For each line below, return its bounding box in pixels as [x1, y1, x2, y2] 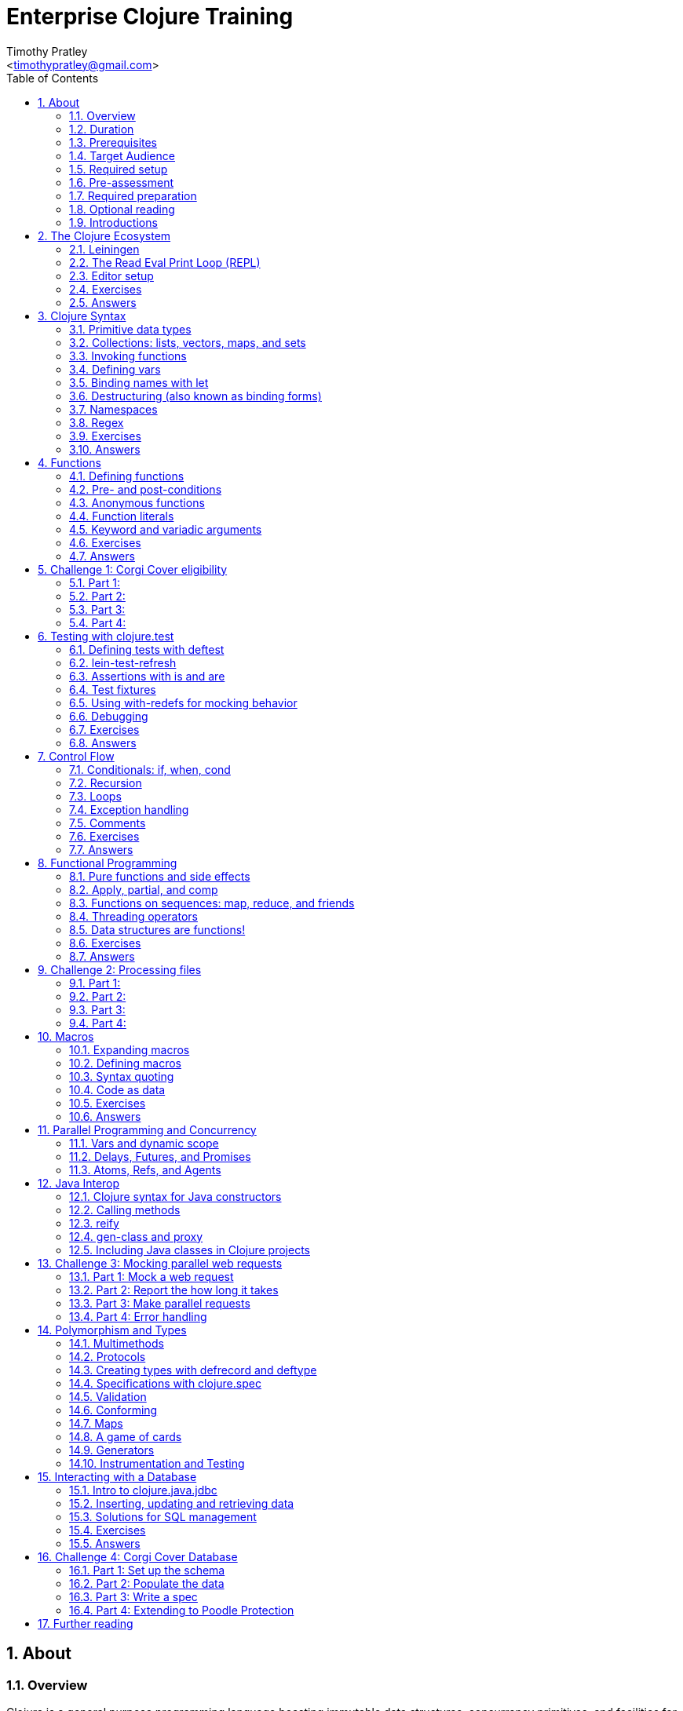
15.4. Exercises [69, 1523, 146, 1537]
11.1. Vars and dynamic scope [69, 1136, 219, 1150]
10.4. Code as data [69, 1082, 166, 1096]
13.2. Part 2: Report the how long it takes [69, 1282, 279, 1297]
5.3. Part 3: [69, 602, 126, 616]
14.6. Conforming [69, 1403, 158, 1417]
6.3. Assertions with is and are [69, 669, 225, 683]
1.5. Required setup [69, 162, 168, 176]
